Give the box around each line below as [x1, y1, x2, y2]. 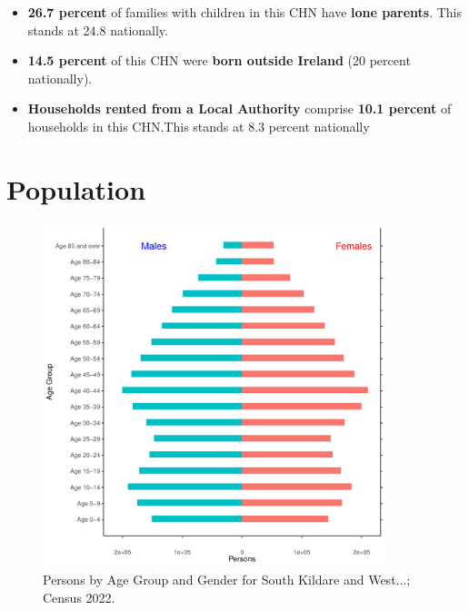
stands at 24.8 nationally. [27, 20, 168, 39]
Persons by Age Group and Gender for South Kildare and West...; [43, 570, 411, 589]
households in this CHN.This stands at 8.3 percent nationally [27, 116, 370, 135]
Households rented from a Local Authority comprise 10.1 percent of [27, 99, 452, 118]
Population [6, 170, 146, 207]
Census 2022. [43, 587, 115, 606]
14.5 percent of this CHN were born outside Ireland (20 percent [27, 51, 411, 70]
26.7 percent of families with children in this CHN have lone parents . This [27, 3, 462, 21]
